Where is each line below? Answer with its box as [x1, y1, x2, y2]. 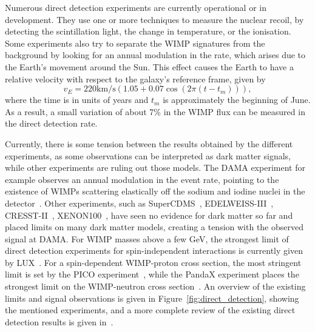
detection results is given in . [5, 315, 113, 328]
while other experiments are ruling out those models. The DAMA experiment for [5, 161, 305, 174]
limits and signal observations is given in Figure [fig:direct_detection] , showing [5, 291, 299, 304]
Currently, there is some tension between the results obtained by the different [5, 137, 293, 150]
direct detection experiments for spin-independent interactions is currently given [5, 244, 303, 257]
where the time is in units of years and [5, 93, 149, 106]
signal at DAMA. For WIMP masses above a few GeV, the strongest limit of [5, 232, 289, 245]
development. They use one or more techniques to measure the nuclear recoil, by [5, 13, 304, 25]
